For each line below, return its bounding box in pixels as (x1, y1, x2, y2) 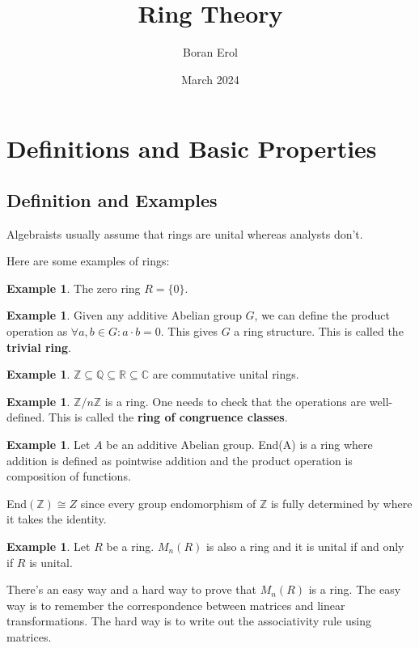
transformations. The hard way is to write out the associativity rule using (6, 612, 371, 629)
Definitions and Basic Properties (6, 132, 377, 165)
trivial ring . (6, 338, 71, 355)
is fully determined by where (270, 494, 413, 511)
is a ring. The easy (308, 581, 401, 598)
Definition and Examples (6, 187, 218, 212)
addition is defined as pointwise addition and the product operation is (6, 451, 353, 468)
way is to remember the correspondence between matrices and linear (6, 596, 345, 613)
